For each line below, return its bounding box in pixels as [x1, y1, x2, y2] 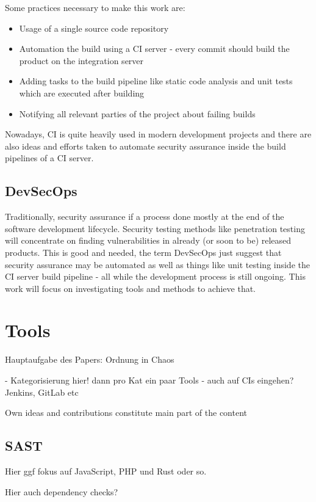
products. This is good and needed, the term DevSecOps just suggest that [5, 246, 282, 258]
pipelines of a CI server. [5, 151, 94, 164]
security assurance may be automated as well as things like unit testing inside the [5, 258, 310, 271]
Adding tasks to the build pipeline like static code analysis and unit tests [19, 75, 293, 87]
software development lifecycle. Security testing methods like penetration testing [5, 222, 305, 235]
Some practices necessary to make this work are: [5, 1, 185, 13]
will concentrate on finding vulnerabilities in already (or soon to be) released [5, 234, 292, 247]
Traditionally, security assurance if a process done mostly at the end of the [5, 210, 284, 223]
